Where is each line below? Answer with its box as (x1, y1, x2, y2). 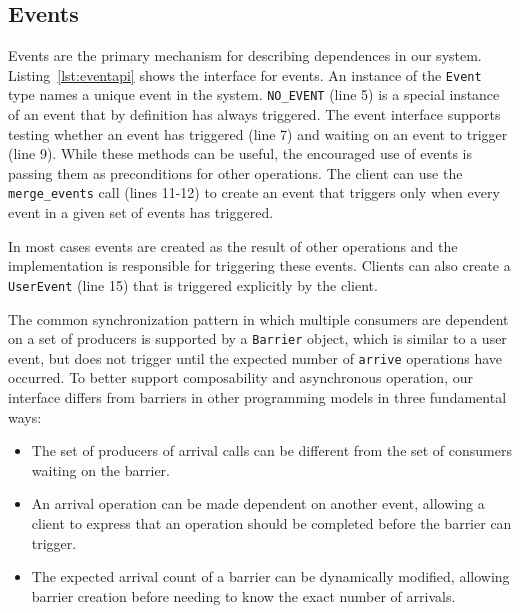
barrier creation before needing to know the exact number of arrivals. (31, 585, 456, 606)
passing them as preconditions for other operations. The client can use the (8, 162, 463, 183)
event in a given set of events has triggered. (8, 202, 274, 223)
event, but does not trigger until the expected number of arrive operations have (8, 347, 502, 368)
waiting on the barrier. (31, 459, 170, 480)
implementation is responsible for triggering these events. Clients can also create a (8, 255, 511, 276)
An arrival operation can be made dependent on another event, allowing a (31, 493, 485, 514)
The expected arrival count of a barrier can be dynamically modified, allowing (31, 566, 510, 587)
